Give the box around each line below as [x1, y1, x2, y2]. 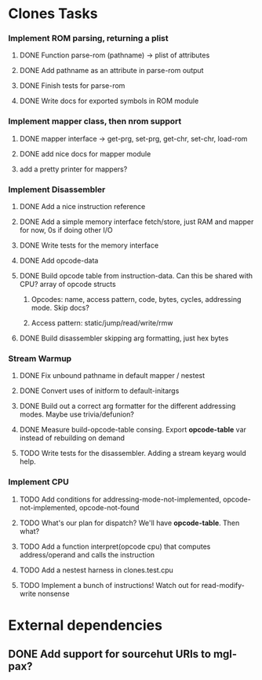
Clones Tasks [8, 5, 98, 23]
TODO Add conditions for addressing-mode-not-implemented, [19, 494, 222, 504]
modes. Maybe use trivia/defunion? [19, 410, 135, 419]
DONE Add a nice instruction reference [19, 202, 146, 211]
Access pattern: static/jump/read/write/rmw [31, 318, 174, 328]
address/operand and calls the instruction [19, 550, 155, 559]
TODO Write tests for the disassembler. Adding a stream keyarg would [19, 449, 247, 458]
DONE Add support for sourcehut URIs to [8, 648, 212, 661]
